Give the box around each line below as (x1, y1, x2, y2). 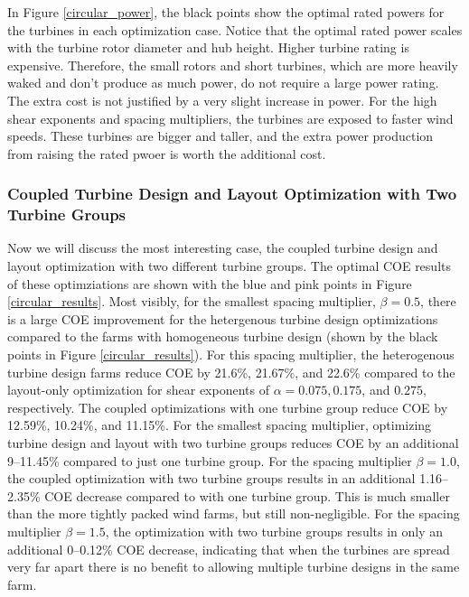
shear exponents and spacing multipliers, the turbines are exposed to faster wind (7, 108, 454, 127)
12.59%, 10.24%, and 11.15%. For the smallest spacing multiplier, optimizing (7, 415, 432, 434)
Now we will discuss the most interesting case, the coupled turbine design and (7, 238, 438, 257)
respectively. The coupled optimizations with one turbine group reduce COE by (7, 397, 448, 416)
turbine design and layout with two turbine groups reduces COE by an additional (7, 434, 459, 452)
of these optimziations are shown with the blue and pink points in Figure (7, 274, 412, 293)
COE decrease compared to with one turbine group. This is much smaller (44, 486, 450, 505)
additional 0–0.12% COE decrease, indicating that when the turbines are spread (7, 539, 450, 558)
